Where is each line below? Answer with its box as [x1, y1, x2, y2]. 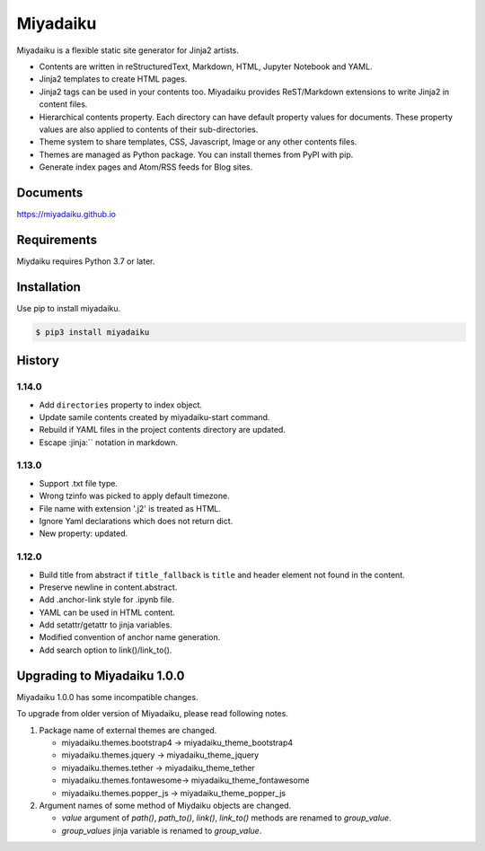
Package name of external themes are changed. [39, 724, 217, 735]
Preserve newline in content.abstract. [39, 582, 178, 592]
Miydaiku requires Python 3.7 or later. [16, 256, 155, 267]
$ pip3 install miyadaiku [35, 327, 150, 337]
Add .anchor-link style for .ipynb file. [39, 594, 174, 605]
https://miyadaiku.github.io [16, 208, 117, 219]
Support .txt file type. [39, 478, 119, 488]
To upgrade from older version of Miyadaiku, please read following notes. [16, 708, 289, 719]
